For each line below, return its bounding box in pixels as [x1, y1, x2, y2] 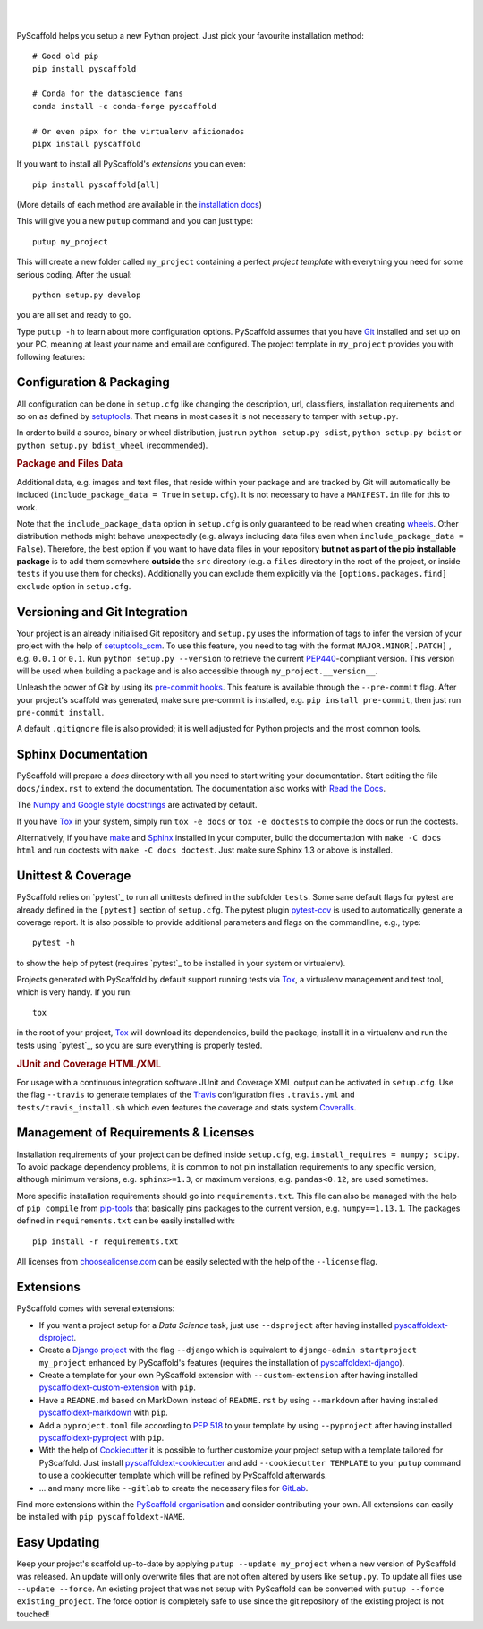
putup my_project [32, 236, 108, 246]
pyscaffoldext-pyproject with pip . [38, 1433, 165, 1444]
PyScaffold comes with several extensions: [16, 1303, 175, 1314]
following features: [16, 351, 86, 362]
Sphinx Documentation [16, 747, 148, 762]
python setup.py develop [32, 290, 141, 300]
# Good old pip [32, 51, 99, 62]
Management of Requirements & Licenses [16, 1125, 255, 1141]
